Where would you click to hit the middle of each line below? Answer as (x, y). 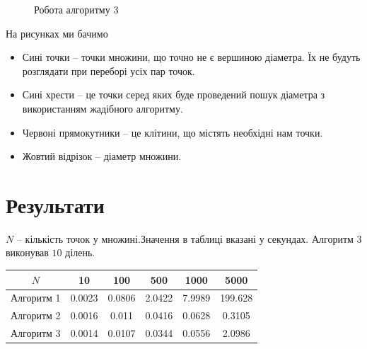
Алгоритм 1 (36, 298)
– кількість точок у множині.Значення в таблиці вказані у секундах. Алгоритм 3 (189, 238)
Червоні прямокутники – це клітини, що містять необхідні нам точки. (173, 132)
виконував (27, 252)
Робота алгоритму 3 (76, 9)
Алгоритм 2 (36, 315)
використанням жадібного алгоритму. (103, 108)
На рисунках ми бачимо (57, 33)
